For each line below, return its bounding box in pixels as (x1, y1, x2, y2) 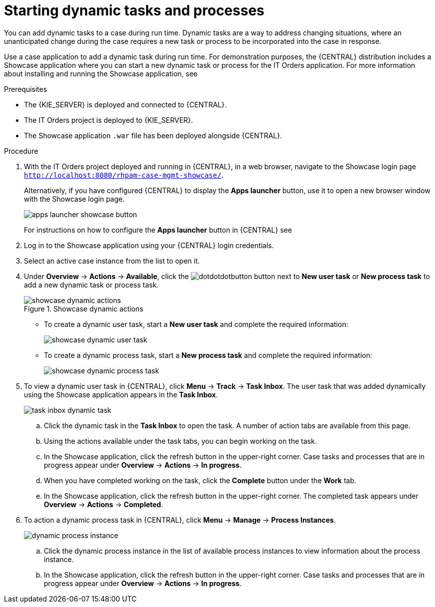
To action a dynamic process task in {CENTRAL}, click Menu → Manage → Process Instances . (24, 515, 336, 524)
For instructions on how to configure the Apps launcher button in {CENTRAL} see (24, 225, 292, 234)
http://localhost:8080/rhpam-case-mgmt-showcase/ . (24, 170, 224, 179)
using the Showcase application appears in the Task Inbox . (24, 390, 218, 399)
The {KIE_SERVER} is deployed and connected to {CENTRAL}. (24, 100, 227, 109)
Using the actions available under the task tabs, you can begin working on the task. (44, 436, 317, 445)
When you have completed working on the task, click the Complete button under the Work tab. (44, 476, 357, 485)
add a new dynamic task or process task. (24, 280, 159, 289)
